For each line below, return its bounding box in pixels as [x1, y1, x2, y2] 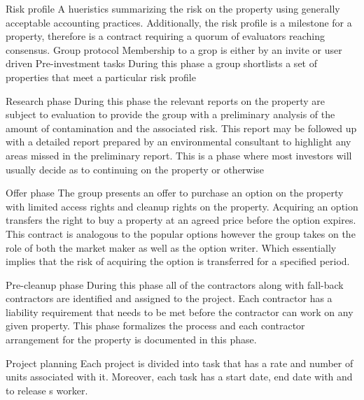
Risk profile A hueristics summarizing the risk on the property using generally [6, 1, 340, 15]
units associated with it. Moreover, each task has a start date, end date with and [6, 369, 353, 384]
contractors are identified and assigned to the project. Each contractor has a [6, 291, 332, 306]
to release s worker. [6, 383, 88, 397]
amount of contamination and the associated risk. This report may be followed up [6, 120, 357, 135]
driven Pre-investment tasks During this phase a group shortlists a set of [6, 56, 317, 71]
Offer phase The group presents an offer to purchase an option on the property [6, 185, 344, 200]
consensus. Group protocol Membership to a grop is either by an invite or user [6, 42, 342, 57]
